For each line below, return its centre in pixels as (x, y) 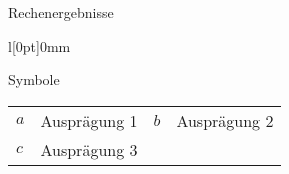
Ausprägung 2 (225, 120)
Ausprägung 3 (89, 149)
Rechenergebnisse (61, 12)
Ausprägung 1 (89, 120)
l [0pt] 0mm (39, 45)
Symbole (34, 79)
